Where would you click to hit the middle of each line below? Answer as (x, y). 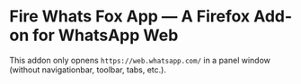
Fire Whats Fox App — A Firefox (130, 17)
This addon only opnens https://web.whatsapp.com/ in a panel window (140, 60)
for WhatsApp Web (106, 35)
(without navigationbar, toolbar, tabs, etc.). (88, 70)
